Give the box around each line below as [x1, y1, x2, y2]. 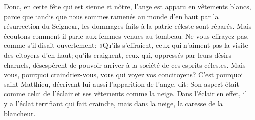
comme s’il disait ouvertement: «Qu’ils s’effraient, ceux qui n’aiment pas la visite [4, 40, 248, 50]
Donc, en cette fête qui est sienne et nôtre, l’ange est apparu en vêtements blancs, [4, 1, 251, 11]
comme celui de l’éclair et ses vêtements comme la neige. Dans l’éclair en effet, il [4, 88, 247, 99]
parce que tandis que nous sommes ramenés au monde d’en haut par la [4, 11, 219, 21]
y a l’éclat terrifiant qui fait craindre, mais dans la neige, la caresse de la [4, 98, 223, 108]
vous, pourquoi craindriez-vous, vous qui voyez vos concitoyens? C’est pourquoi [4, 69, 243, 80]
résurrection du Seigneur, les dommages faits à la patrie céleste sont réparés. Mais [4, 21, 252, 31]
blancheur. [4, 108, 36, 118]
